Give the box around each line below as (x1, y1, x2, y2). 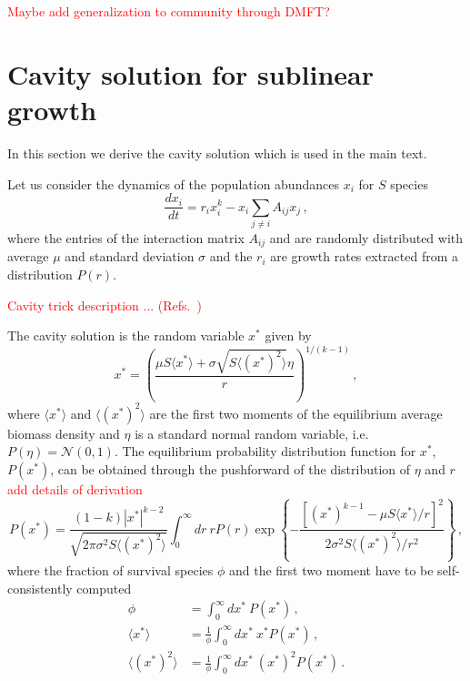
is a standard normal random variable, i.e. (135, 423, 369, 442)
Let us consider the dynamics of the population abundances (7, 174, 339, 193)
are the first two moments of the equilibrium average (149, 403, 443, 422)
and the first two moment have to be (228, 560, 434, 579)
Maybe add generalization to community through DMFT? (7, 2, 330, 20)
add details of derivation (7, 479, 143, 498)
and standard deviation (65, 247, 195, 266)
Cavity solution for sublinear (7, 55, 374, 92)
